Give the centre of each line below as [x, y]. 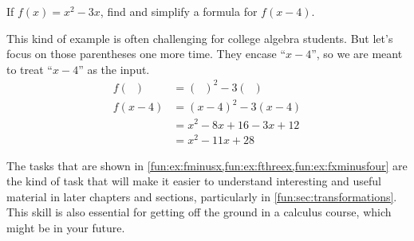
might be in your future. [66, 228]
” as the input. [114, 69]
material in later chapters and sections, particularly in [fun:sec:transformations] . [202, 196]
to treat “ [30, 69]
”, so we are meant [357, 54]
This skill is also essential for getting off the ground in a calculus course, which [199, 212]
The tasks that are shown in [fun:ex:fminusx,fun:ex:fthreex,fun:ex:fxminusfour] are [207, 165]
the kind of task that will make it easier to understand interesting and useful [194, 181]
